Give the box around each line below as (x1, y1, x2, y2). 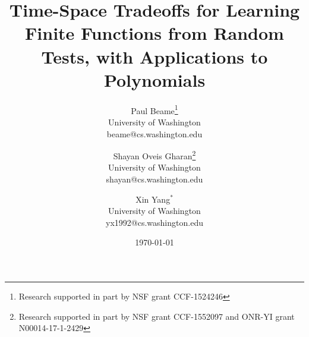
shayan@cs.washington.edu (106, 172, 203, 185)
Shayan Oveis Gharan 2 (113, 148, 196, 162)
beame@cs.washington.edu (106, 127, 203, 140)
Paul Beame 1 (131, 102, 178, 116)
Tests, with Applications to (41, 44, 268, 68)
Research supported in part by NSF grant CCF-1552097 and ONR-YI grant (18, 310, 295, 322)
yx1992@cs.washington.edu (106, 216, 203, 228)
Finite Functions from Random (25, 21, 284, 45)
